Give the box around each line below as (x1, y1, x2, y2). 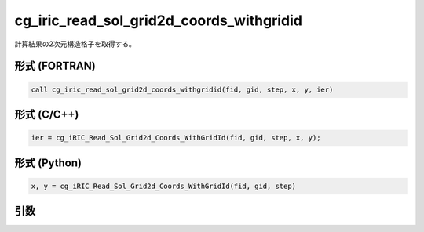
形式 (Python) (14, 156, 82, 169)
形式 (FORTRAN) (14, 60, 96, 73)
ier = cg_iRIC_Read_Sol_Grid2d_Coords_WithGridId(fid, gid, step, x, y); (31, 133, 321, 143)
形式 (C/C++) (14, 107, 79, 121)
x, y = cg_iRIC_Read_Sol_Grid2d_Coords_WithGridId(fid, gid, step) (31, 181, 297, 190)
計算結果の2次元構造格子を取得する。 (14, 39, 137, 49)
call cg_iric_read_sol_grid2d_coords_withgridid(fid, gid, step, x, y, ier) (31, 85, 334, 94)
